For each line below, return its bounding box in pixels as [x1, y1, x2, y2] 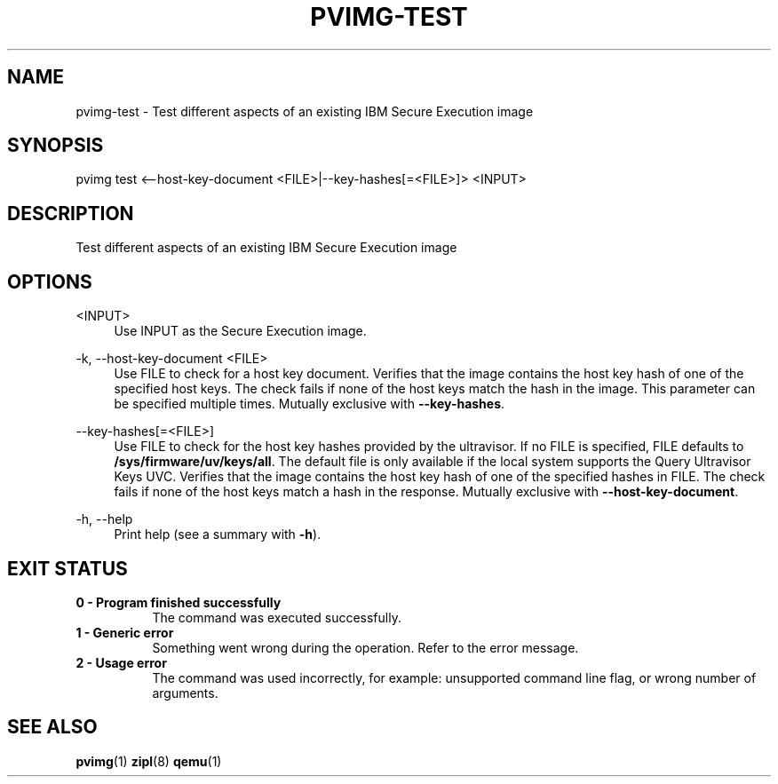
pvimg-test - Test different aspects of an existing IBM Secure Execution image [75, 103, 534, 119]
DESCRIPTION [7, 202, 134, 225]
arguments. [152, 685, 218, 701]
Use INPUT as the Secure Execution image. [114, 323, 367, 339]
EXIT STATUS [7, 557, 128, 580]
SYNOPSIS [7, 134, 104, 157]
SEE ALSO [7, 716, 98, 739]
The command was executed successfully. [152, 609, 401, 625]
